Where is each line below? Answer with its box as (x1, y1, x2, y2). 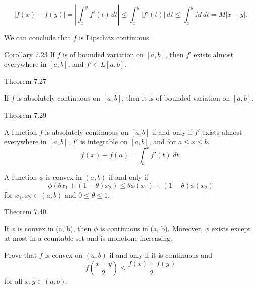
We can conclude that (4, 32, 71, 42)
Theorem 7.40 (4, 206, 47, 217)
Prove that (4, 250, 37, 260)
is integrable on (80, 136, 128, 147)
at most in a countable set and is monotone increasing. (4, 233, 173, 243)
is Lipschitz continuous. (79, 32, 151, 42)
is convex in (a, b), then (18, 223, 92, 233)
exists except (211, 223, 251, 233)
